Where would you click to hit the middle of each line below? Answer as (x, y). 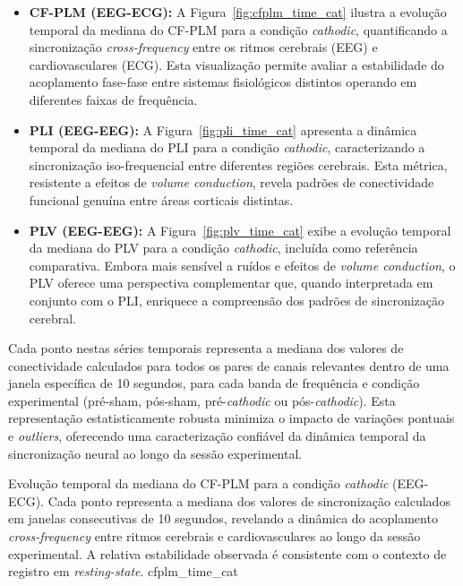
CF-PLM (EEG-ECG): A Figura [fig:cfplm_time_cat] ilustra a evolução (238, 12)
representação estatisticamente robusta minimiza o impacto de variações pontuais (231, 418)
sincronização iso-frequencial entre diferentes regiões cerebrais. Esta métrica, (238, 164)
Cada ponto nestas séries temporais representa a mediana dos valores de (206, 348)
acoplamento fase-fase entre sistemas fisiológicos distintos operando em (223, 82)
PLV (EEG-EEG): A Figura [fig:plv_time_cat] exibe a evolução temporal (240, 230)
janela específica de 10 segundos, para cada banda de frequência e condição (214, 383)
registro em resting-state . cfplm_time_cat (123, 571)
